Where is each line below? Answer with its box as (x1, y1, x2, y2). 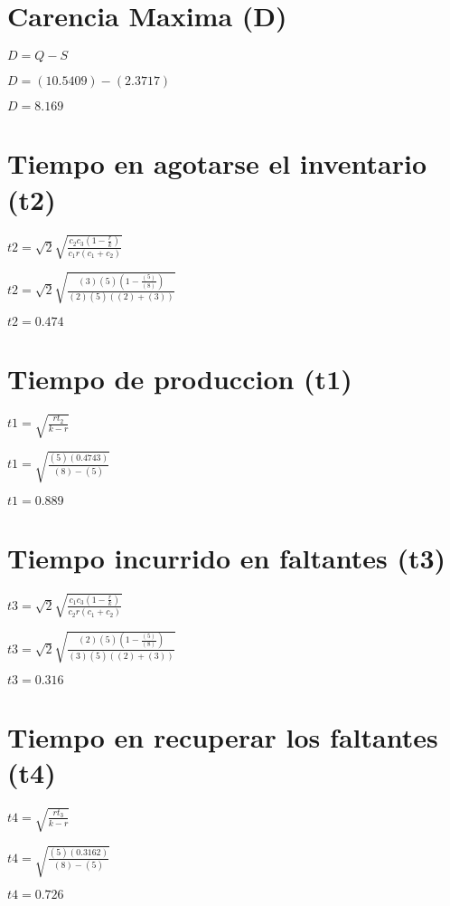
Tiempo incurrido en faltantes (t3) (7, 539, 446, 576)
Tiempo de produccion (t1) (7, 359, 352, 396)
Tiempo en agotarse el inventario (7, 145, 427, 182)
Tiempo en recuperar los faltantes (7, 719, 438, 756)
